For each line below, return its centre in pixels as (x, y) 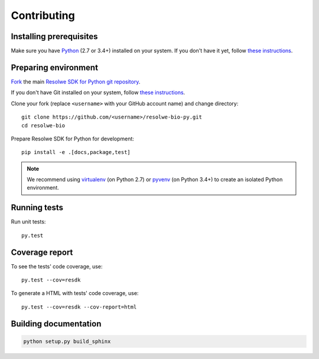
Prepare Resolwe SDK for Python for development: (72, 139)
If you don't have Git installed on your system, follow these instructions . (98, 92)
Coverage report (42, 252)
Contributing (43, 15)
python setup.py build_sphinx (67, 341)
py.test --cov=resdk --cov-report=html (79, 307)
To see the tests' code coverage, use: (57, 266)
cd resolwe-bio (43, 125)
